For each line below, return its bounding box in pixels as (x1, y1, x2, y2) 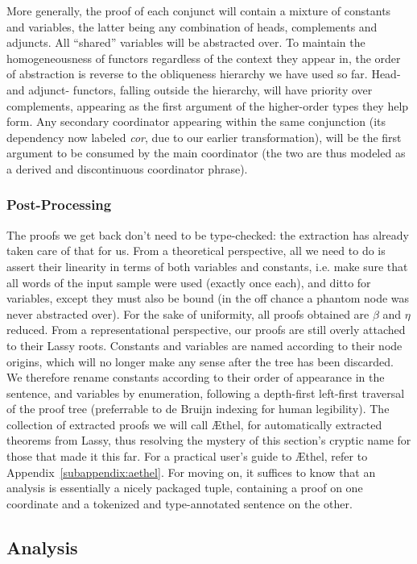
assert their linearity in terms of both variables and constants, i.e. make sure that (6, 257, 408, 274)
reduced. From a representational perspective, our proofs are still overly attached (6, 321, 406, 338)
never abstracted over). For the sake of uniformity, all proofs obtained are (6, 305, 370, 322)
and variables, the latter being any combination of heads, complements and (6, 18, 378, 35)
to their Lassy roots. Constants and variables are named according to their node (6, 336, 403, 353)
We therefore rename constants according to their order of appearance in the (6, 369, 385, 386)
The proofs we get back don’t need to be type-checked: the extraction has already (6, 226, 409, 243)
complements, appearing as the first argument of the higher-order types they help (6, 97, 409, 114)
